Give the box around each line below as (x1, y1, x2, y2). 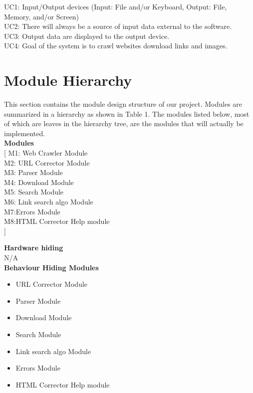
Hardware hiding (4, 242, 63, 253)
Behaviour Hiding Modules (4, 262, 99, 272)
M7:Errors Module (4, 206, 60, 216)
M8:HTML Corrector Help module (4, 216, 110, 226)
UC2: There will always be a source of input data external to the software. (4, 21, 232, 31)
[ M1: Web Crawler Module (4, 148, 88, 158)
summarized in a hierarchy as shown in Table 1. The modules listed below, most (4, 108, 250, 119)
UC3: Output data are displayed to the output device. (4, 30, 170, 41)
